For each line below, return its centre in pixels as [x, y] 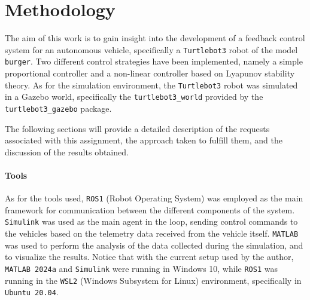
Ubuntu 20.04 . [32, 292]
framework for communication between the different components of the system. [150, 209]
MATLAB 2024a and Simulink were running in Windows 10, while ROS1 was [141, 268]
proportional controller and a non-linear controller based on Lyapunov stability [150, 73]
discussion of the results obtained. [67, 151]
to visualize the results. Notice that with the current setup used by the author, [149, 257]
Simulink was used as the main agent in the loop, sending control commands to [151, 221]
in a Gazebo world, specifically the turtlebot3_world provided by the [134, 97]
